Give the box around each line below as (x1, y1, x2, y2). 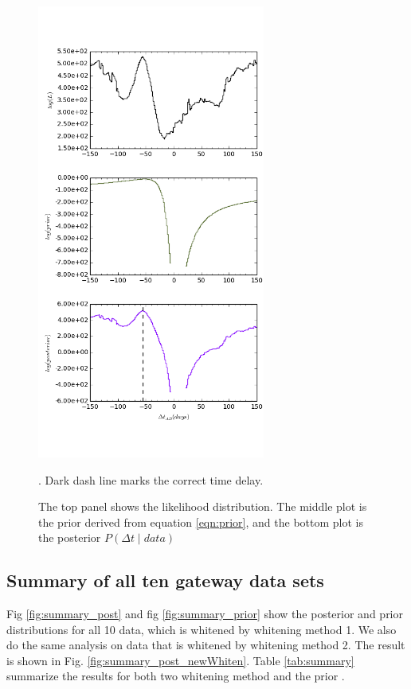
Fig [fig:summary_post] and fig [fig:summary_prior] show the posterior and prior (6, 605, 403, 622)
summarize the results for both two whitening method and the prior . (6, 668, 345, 684)
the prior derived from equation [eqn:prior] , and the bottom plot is (38, 513, 363, 530)
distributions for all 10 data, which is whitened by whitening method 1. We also (6, 621, 397, 637)
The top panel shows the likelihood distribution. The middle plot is (38, 498, 367, 515)
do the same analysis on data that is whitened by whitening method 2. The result (6, 636, 405, 653)
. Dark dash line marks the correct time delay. (38, 471, 264, 488)
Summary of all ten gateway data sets (6, 568, 324, 593)
